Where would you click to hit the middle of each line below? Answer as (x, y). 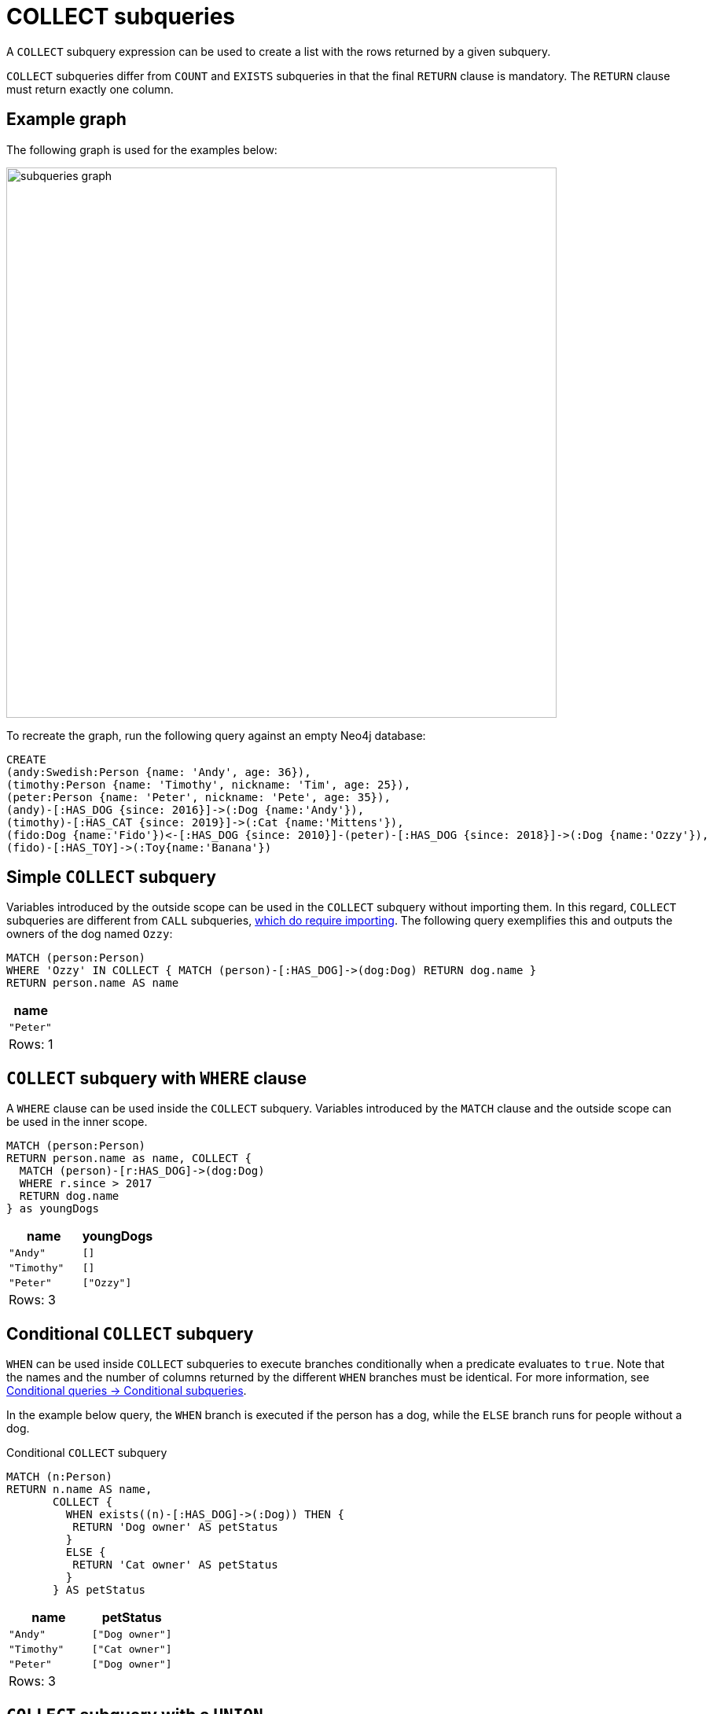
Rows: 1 (31, 1045)
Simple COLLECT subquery (111, 877)
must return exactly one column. (90, 89)
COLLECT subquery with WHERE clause (156, 1078)
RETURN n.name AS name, (79, 1490)
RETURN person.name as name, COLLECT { (129, 1159)
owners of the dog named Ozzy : (90, 934)
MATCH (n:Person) (59, 1477)
